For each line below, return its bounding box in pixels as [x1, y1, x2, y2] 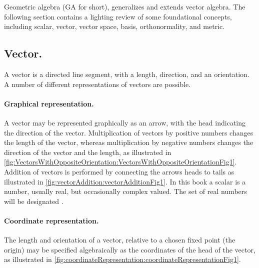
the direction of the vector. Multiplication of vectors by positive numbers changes [4, 127, 253, 137]
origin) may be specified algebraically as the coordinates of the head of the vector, [4, 244, 255, 254]
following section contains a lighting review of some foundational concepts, [4, 11, 232, 21]
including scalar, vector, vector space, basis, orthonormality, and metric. [4, 21, 225, 31]
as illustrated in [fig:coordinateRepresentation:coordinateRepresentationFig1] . [4, 254, 241, 264]
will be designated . [4, 195, 63, 206]
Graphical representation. [4, 98, 94, 108]
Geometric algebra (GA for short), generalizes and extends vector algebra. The [4, 1, 245, 11]
